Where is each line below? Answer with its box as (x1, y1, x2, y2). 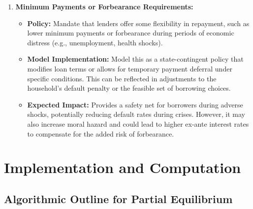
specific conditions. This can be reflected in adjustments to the (27, 73, 217, 83)
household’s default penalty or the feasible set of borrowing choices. (27, 83, 231, 93)
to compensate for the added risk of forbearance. (27, 128, 174, 139)
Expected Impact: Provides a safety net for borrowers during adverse (27, 99, 243, 109)
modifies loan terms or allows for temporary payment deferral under (27, 63, 232, 73)
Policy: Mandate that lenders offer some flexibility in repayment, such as (27, 18, 250, 28)
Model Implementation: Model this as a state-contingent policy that (27, 54, 244, 64)
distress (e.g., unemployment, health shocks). (27, 37, 163, 47)
